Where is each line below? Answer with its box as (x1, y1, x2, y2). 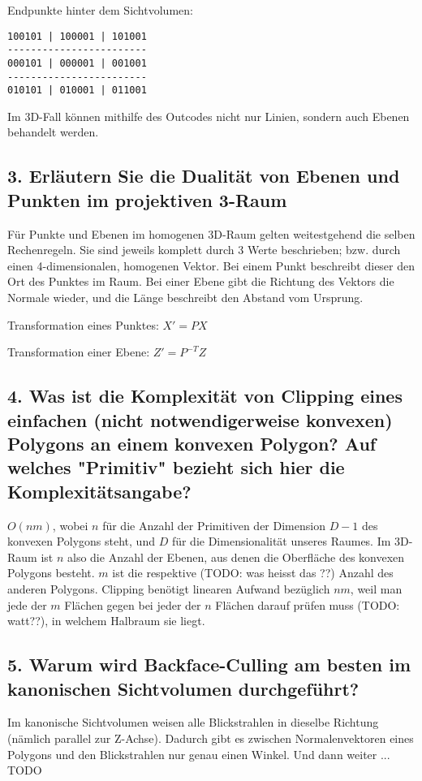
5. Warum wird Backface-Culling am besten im (7, 652, 411, 677)
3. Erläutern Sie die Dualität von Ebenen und (7, 163, 400, 188)
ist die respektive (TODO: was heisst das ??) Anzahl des (112, 564, 394, 581)
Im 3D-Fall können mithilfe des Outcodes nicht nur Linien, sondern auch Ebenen (7, 107, 410, 124)
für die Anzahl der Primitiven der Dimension (102, 516, 325, 533)
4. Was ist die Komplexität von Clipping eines (7, 383, 403, 408)
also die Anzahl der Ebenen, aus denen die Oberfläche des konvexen (67, 548, 405, 565)
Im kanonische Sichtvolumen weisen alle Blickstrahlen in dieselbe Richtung (7, 714, 379, 731)
